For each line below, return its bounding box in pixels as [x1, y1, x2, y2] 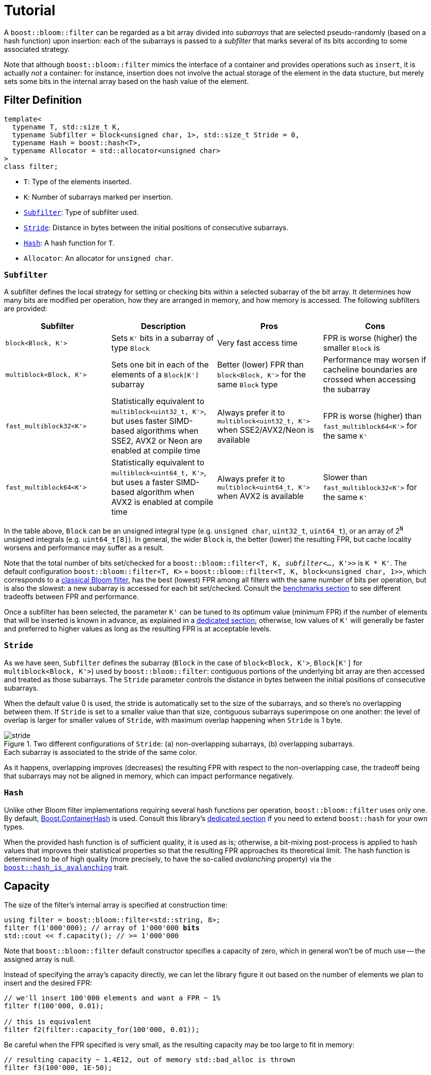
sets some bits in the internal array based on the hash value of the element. [4, 77, 249, 85]
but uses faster [111, 416, 167, 426]
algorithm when [136, 487, 195, 497]
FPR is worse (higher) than [323, 411, 422, 421]
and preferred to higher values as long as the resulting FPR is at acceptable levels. [4, 624, 272, 633]
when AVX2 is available [217, 491, 304, 501]
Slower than [323, 472, 367, 483]
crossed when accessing [323, 374, 416, 385]
